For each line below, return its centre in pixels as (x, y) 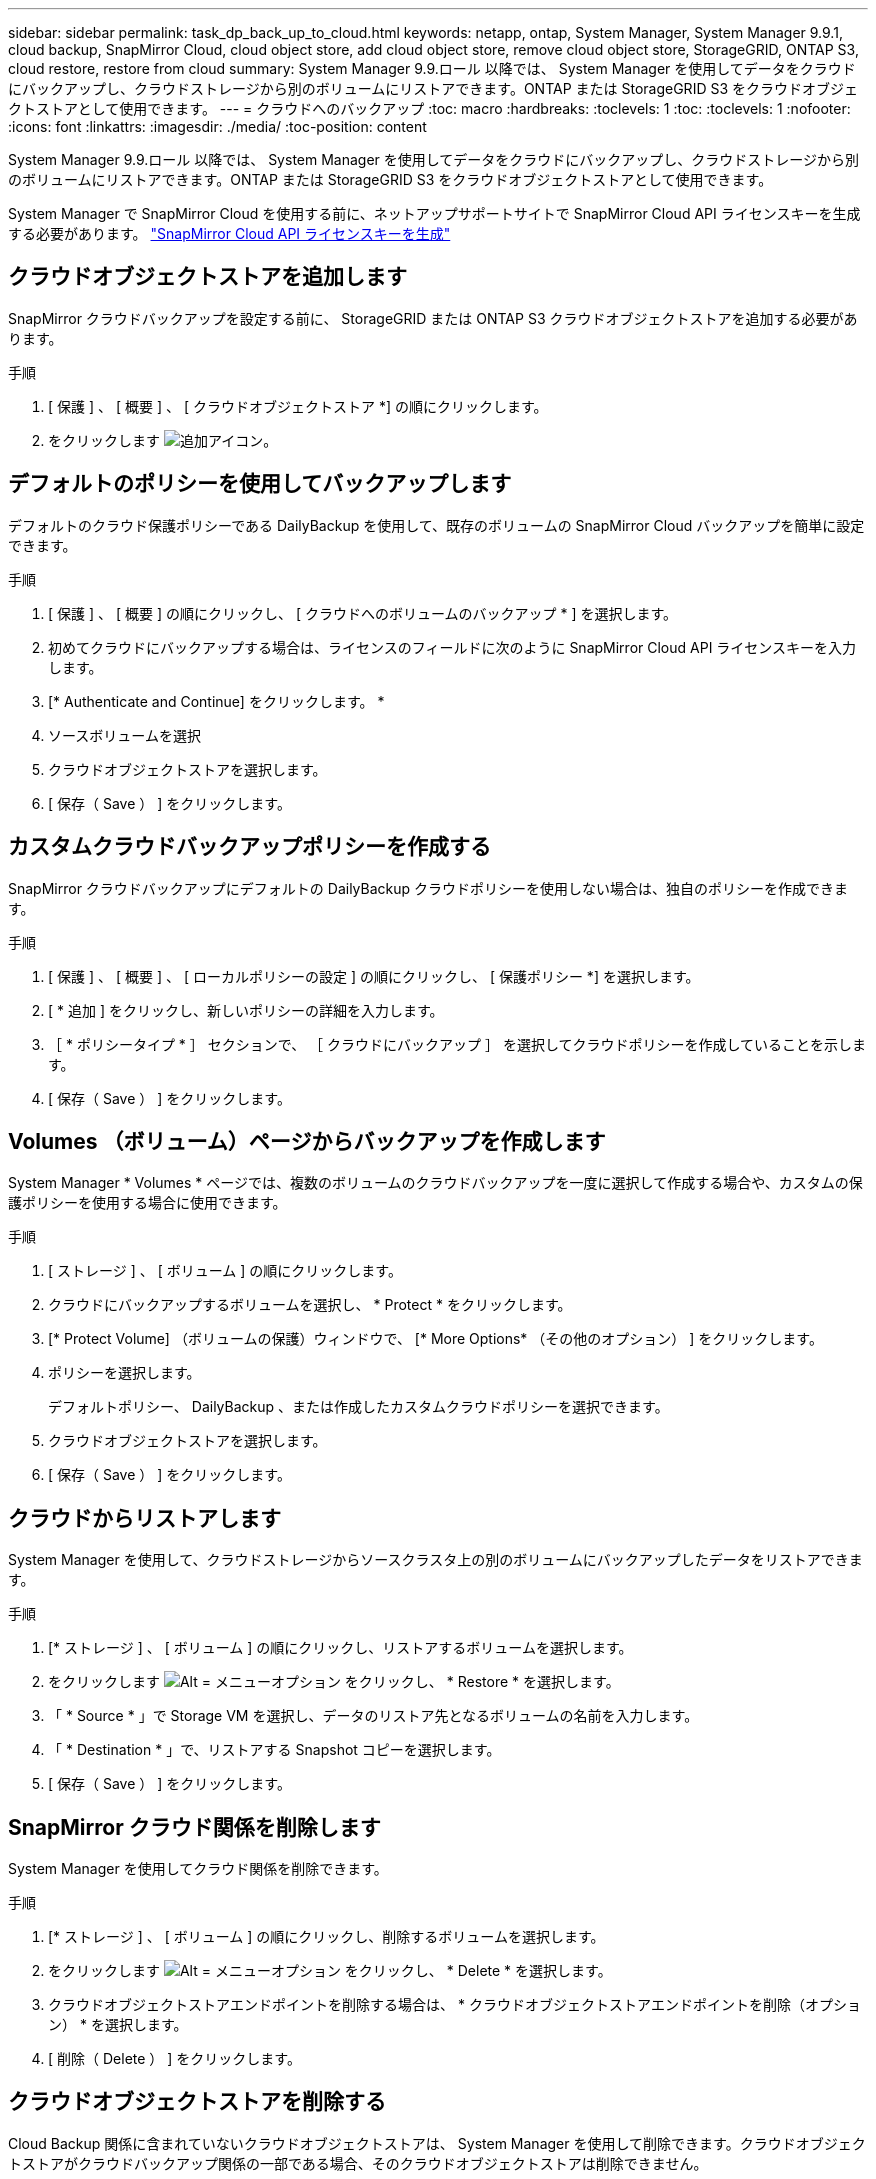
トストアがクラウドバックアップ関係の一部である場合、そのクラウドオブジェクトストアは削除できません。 (358, 2163)
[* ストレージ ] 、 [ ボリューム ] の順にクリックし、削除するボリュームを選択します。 (326, 1937)
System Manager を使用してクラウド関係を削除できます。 (198, 1869)
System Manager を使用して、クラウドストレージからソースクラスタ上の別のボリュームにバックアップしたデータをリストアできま (435, 1560)
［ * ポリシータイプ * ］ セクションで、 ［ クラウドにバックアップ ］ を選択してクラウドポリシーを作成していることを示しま (457, 1044)
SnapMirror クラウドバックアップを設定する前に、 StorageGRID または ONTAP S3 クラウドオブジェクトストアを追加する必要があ (433, 318)
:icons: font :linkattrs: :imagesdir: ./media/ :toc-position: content (217, 126)
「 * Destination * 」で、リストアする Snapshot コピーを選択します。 (274, 1750)
